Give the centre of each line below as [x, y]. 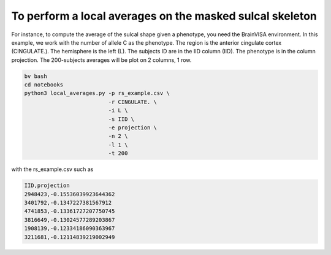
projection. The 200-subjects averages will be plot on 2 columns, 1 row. [101, 60]
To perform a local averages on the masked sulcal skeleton [164, 16]
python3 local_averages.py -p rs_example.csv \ [97, 93]
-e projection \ [133, 128]
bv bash [36, 76]
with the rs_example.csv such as [52, 169]
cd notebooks [44, 85]
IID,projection [47, 186]
